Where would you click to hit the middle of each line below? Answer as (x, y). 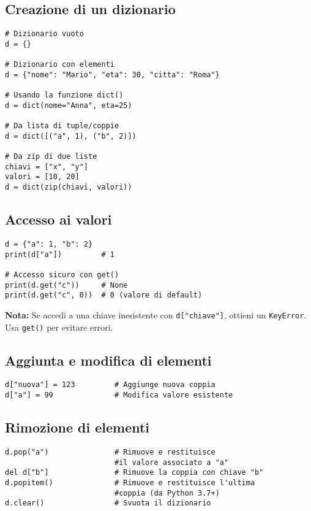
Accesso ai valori (58, 219)
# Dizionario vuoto (44, 34)
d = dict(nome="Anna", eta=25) (69, 105)
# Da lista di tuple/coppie (62, 126)
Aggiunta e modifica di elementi (108, 360)
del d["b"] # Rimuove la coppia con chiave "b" (134, 473)
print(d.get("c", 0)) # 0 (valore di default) (104, 295)
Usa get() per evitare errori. (59, 327)
